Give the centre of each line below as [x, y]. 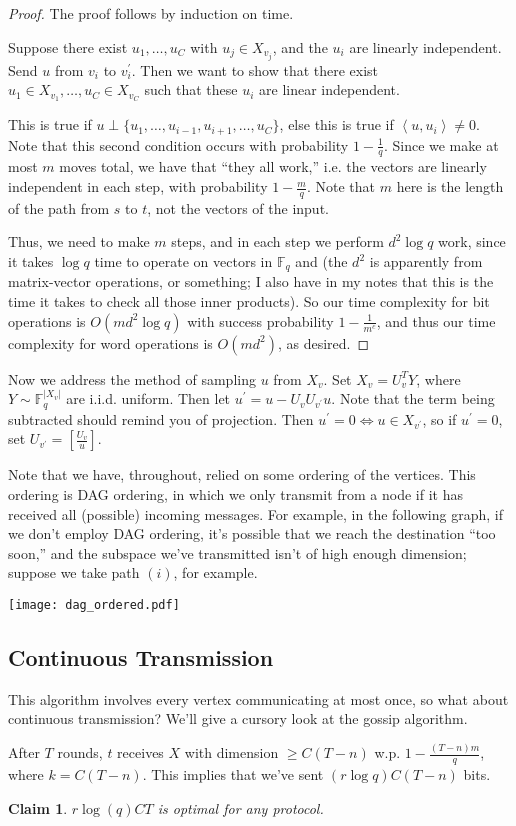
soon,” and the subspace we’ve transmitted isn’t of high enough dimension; [237, 552]
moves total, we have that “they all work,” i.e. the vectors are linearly [273, 166]
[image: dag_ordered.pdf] [94, 604]
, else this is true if [336, 124]
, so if [439, 418]
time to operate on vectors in [183, 261]
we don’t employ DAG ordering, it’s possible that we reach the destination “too [252, 533]
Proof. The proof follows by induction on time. [151, 13]
